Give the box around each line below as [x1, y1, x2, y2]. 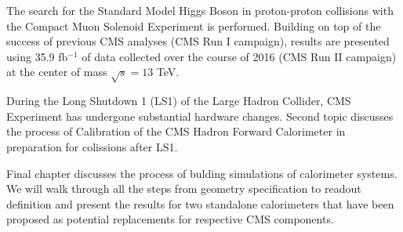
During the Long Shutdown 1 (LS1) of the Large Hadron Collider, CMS [6, 92, 351, 109]
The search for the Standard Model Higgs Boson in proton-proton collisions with [6, 2, 394, 18]
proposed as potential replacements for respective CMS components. [6, 211, 334, 227]
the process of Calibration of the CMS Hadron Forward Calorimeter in [6, 123, 346, 140]
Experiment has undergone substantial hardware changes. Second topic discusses [6, 107, 394, 124]
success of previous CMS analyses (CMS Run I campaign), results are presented [6, 33, 390, 49]
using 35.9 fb [6, 48, 68, 64]
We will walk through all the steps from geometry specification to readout [6, 180, 361, 197]
